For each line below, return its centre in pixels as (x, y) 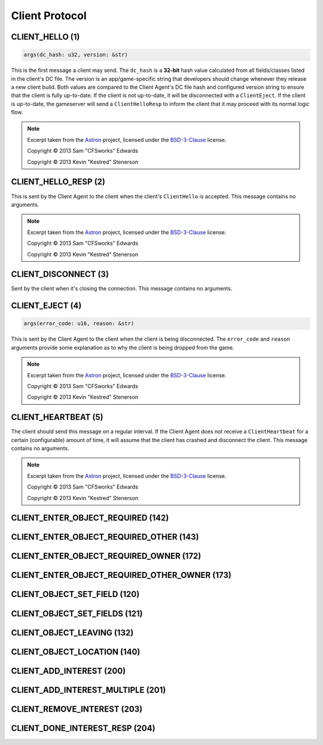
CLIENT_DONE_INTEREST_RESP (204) (83, 728)
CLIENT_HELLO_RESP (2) (58, 182)
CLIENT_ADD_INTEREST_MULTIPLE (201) (89, 690)
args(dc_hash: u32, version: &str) (76, 55)
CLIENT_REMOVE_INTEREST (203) (77, 709)
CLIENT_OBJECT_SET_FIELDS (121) (77, 614)
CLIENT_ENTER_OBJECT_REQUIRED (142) (90, 518)
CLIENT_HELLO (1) (45, 37)
